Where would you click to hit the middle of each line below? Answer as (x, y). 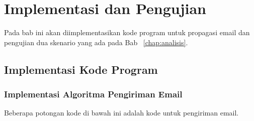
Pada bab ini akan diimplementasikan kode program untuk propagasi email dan (127, 32)
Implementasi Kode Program (81, 69)
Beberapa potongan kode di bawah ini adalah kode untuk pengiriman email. (121, 113)
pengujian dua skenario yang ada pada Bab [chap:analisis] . (96, 42)
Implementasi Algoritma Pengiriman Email (93, 94)
